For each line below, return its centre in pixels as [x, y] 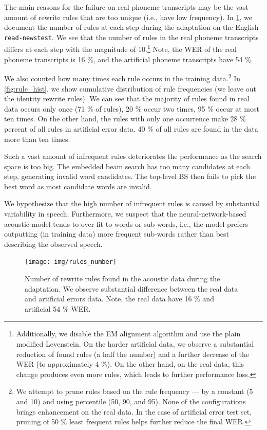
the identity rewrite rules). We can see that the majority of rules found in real [127, 98]
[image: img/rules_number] [71, 262]
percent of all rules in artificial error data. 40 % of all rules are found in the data [131, 128]
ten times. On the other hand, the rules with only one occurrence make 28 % [125, 119]
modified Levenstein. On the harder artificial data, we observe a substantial [135, 344]
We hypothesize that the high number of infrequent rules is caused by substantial [132, 203]
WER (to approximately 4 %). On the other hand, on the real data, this [130, 364]
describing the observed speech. [53, 244]
